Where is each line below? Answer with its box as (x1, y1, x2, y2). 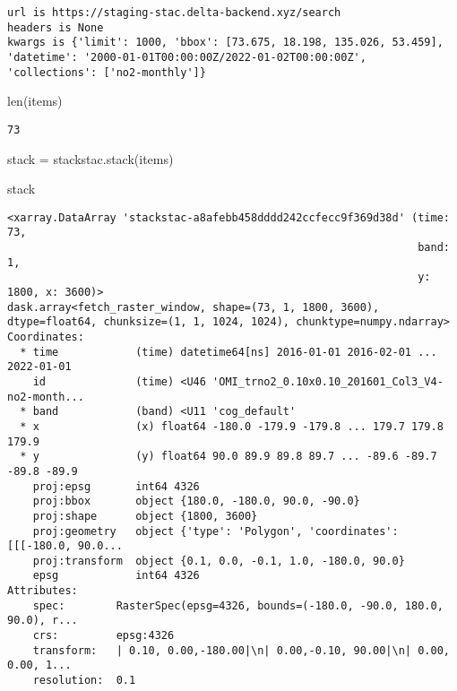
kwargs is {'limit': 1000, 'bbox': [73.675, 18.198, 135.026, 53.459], (7, 36, 444, 49)
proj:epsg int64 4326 (32, 479, 200, 493)
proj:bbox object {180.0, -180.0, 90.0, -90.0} (32, 495, 360, 508)
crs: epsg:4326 (32, 629, 175, 643)
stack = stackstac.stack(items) (7, 149, 174, 168)
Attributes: (7, 584, 78, 598)
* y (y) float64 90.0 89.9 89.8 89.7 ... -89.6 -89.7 (20, 450, 437, 463)
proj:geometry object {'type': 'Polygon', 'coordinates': (32, 524, 399, 538)
